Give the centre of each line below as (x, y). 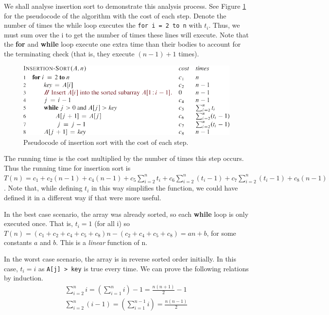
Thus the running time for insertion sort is (67, 168)
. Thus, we (224, 25)
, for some (221, 233)
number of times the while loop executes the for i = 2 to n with (103, 25)
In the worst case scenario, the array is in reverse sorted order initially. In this (120, 259)
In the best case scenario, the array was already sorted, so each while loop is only (126, 214)
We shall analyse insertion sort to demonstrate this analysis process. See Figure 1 (125, 6)
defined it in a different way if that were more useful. (83, 198)
